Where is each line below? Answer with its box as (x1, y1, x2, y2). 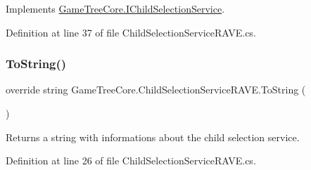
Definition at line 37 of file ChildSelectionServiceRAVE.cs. (6, 25, 256, 39)
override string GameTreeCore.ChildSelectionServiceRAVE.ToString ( (6, 82, 306, 97)
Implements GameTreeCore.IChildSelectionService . (6, 1, 225, 15)
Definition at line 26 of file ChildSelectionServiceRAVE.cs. (6, 153, 256, 168)
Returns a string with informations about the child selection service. (6, 129, 300, 144)
